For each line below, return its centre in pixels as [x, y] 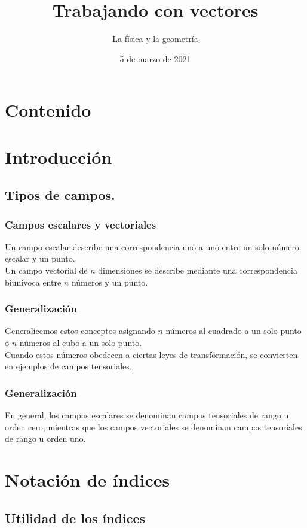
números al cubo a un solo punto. [81, 343]
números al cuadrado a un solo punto [234, 331]
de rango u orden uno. [45, 439]
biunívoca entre [33, 282]
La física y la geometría [155, 39]
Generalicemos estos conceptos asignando [80, 331]
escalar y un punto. [40, 258]
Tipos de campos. [60, 195]
